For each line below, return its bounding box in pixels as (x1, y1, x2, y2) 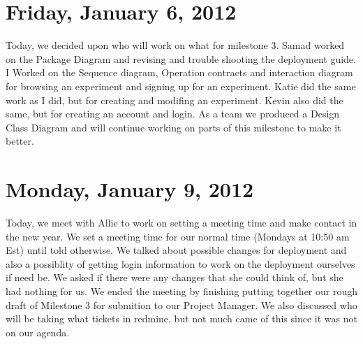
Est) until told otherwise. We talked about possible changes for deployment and (6, 243, 347, 257)
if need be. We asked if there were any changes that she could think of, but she (6, 270, 343, 285)
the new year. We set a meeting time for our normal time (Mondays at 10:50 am (6, 229, 350, 243)
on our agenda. (6, 324, 70, 339)
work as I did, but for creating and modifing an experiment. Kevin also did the (6, 92, 343, 107)
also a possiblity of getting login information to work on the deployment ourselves (6, 256, 355, 271)
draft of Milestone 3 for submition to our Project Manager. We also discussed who (6, 297, 357, 312)
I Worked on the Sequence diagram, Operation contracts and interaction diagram (6, 65, 353, 80)
